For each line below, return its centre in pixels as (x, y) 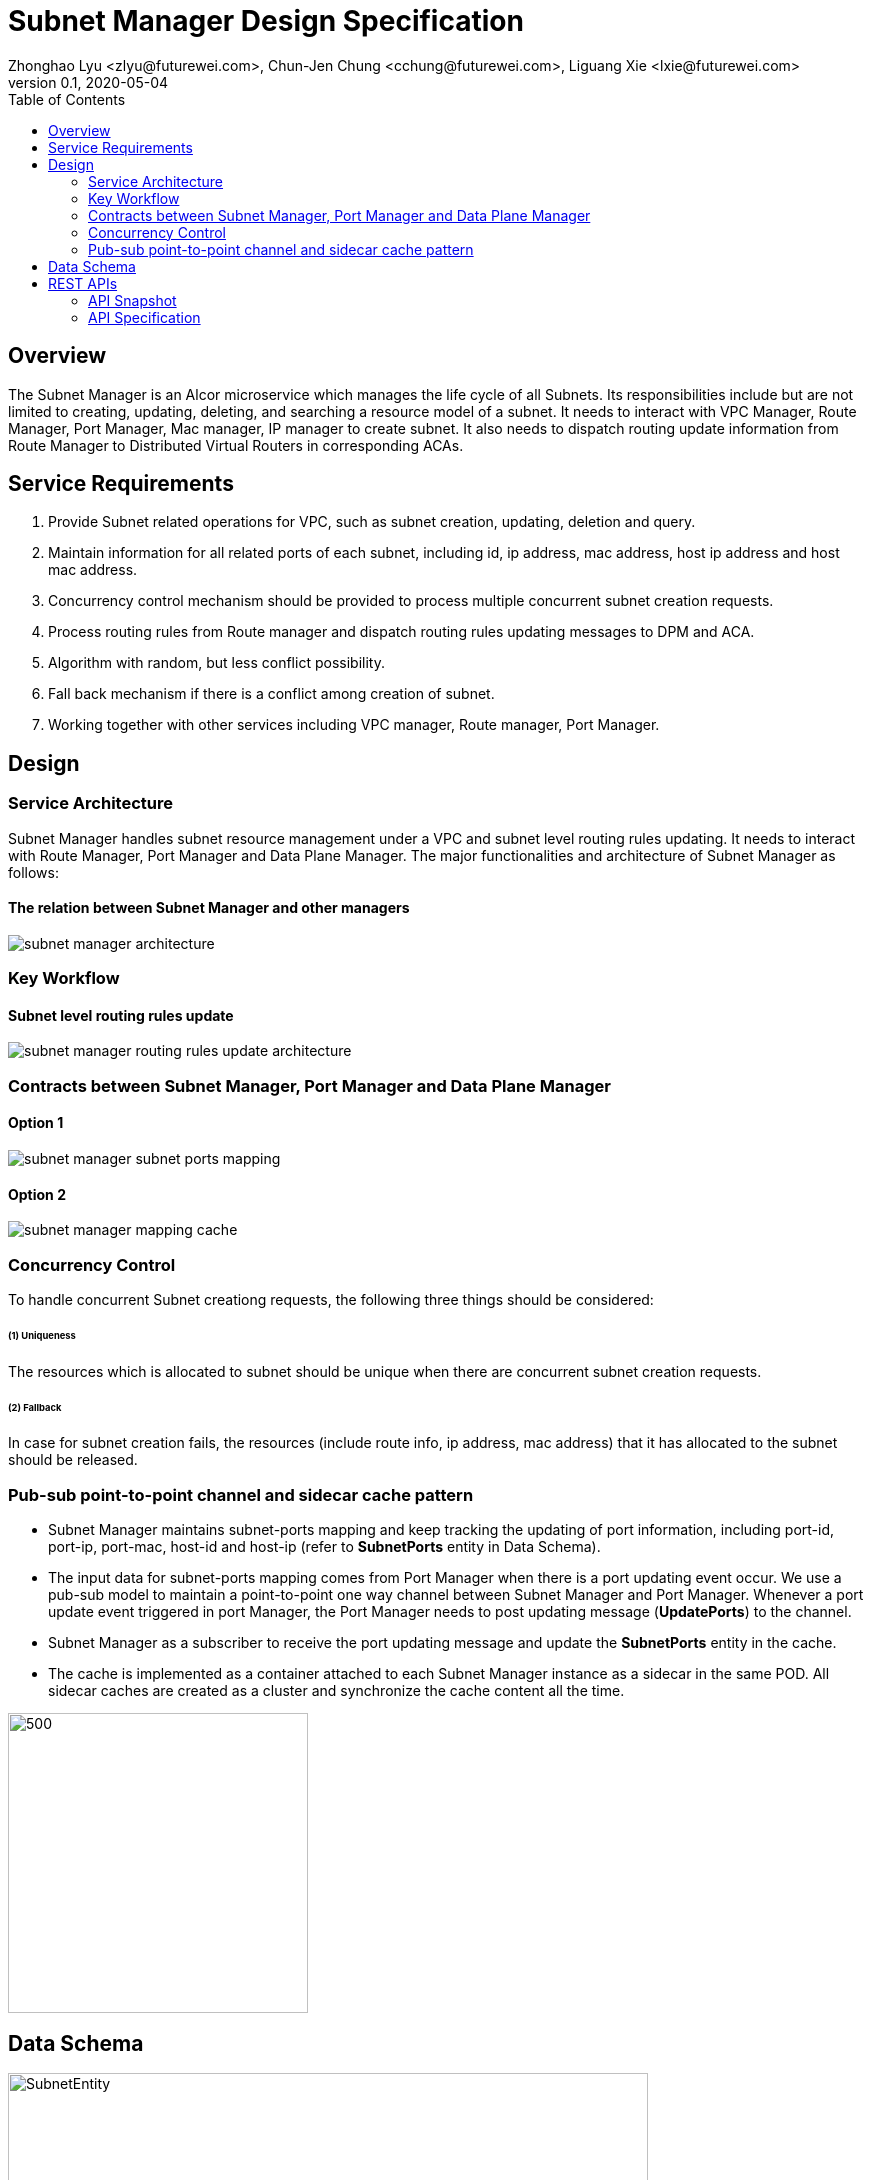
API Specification (144, 317)
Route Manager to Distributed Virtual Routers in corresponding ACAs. (236, 445)
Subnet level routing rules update (121, 1015)
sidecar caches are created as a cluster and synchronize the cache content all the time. (336, 1691)
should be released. (73, 1460)
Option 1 (36, 1123)
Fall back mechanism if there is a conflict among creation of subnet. (271, 694)
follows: (33, 872)
